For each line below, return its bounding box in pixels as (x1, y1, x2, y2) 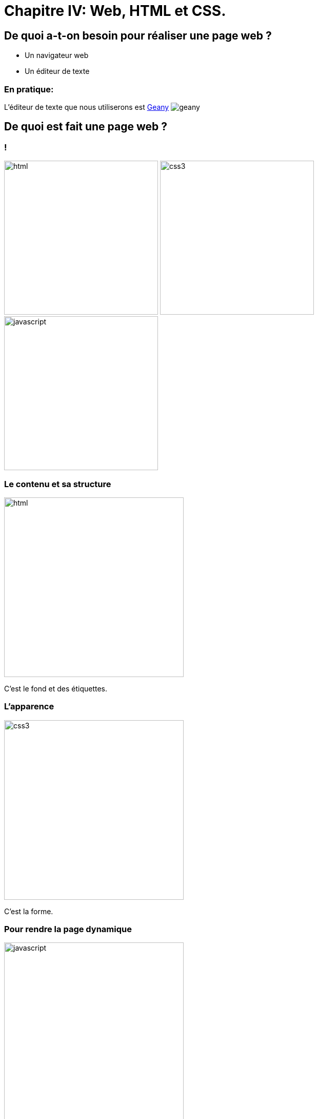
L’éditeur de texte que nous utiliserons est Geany (4, 102, 169, 111)
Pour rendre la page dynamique (4, 924, 132, 935)
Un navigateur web (25, 51, 89, 60)
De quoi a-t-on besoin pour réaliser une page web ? (4, 29, 272, 42)
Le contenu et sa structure (4, 478, 111, 489)
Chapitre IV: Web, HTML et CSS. (4, 2, 226, 20)
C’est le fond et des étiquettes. (4, 684, 108, 693)
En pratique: (4, 84, 54, 94)
